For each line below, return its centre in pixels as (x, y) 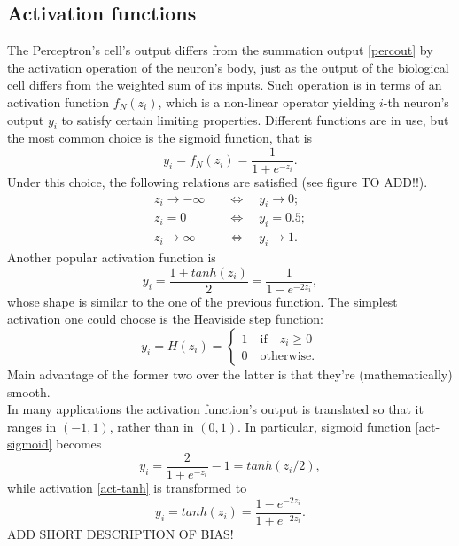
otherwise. (288, 357)
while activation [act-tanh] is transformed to (127, 487)
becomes (79, 444)
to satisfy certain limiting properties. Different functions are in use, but (255, 119)
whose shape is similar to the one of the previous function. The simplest (202, 301)
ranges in (32, 426)
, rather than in (152, 426)
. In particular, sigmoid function (324, 426)
